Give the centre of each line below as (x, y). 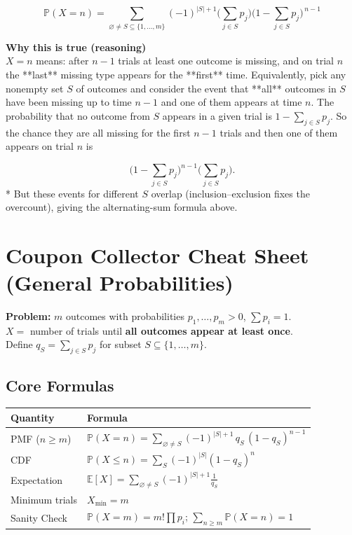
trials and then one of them (279, 132)
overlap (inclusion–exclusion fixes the (230, 193)
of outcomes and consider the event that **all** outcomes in (206, 88)
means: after (62, 61)
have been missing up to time (69, 102)
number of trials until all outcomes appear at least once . (161, 330)
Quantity (33, 417)
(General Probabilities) (120, 283)
